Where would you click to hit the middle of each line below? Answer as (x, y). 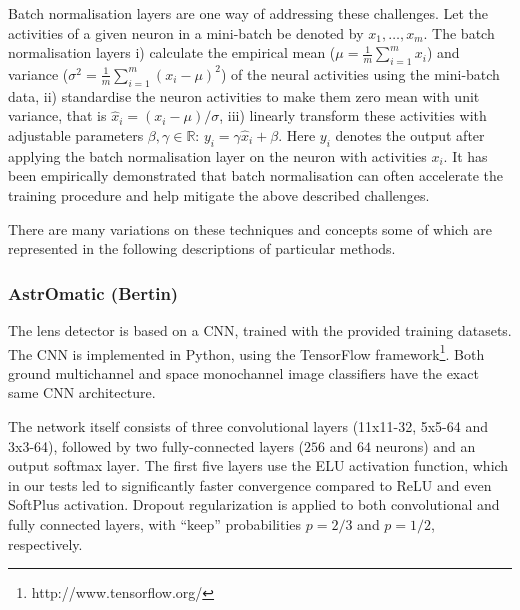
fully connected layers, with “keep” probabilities (155, 523)
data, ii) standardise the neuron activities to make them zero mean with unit (244, 95)
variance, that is (57, 115)
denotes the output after (410, 134)
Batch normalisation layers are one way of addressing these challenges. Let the (248, 13)
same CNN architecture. (82, 392)
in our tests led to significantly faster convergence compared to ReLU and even (250, 484)
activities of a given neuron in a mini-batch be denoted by (186, 32)
